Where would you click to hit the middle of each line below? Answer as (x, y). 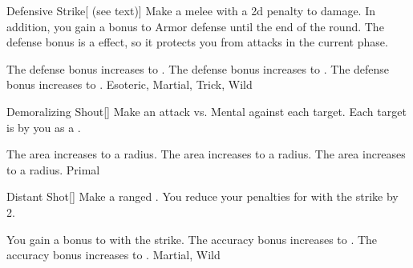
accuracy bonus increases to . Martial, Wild (113, 255)
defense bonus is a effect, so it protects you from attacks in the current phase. (197, 42)
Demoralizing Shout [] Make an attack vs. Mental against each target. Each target (206, 111)
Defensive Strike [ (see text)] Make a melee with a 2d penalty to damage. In (191, 10)
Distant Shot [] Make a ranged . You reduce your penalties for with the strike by (202, 196)
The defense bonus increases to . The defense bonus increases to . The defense (198, 68)
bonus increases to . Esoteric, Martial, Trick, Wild (130, 84)
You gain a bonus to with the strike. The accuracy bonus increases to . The (192, 239)
